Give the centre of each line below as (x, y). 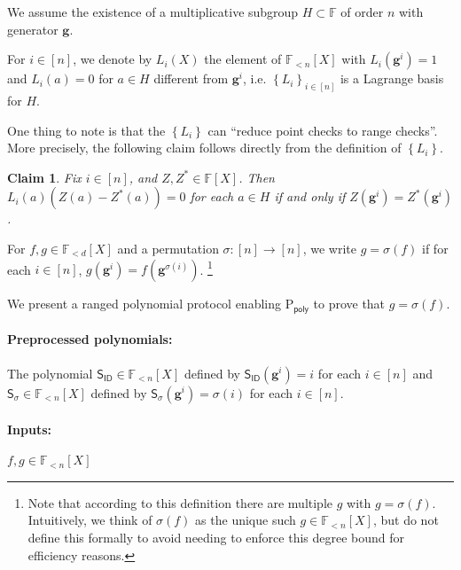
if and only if (310, 196)
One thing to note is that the (86, 130)
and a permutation (168, 249)
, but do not (406, 520)
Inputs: (30, 429)
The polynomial (50, 373)
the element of (243, 59)
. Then (257, 177)
